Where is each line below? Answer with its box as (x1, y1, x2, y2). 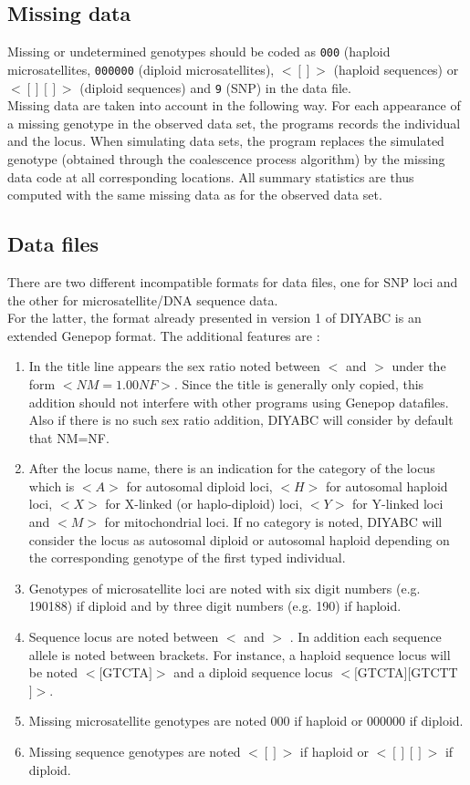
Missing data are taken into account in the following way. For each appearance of (7, 96, 461, 115)
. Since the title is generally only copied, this (173, 374, 424, 393)
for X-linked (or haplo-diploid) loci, (105, 494, 303, 513)
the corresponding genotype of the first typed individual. (28, 548, 346, 567)
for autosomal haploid (326, 476, 448, 495)
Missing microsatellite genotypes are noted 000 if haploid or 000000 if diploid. (28, 711, 464, 730)
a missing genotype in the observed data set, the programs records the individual (7, 113, 461, 132)
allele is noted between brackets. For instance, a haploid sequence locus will (28, 645, 451, 664)
